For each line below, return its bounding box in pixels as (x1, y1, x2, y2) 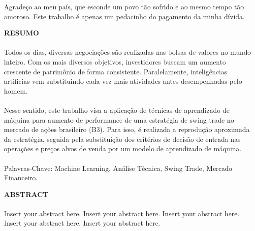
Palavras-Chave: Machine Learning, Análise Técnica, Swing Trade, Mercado (4, 163, 232, 173)
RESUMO (4, 28, 39, 38)
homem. (4, 85, 28, 96)
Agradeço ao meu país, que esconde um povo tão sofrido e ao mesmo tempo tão (4, 1, 244, 11)
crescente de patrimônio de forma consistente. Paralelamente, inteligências (4, 66, 227, 76)
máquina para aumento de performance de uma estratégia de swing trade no (4, 114, 234, 125)
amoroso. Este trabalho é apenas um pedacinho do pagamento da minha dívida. (4, 11, 245, 21)
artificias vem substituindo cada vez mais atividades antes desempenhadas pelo (4, 76, 242, 86)
